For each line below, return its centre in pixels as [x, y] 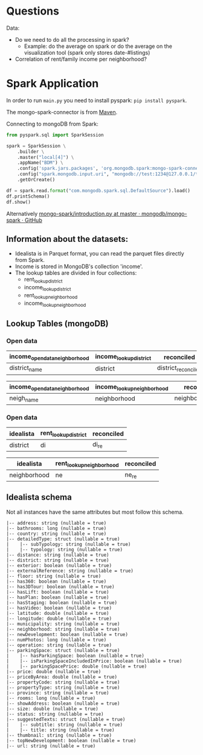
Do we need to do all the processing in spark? [72, 39]
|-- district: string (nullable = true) [58, 560]
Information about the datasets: [67, 239]
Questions [33, 11]
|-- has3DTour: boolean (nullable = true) [60, 586]
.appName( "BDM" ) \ [40, 163]
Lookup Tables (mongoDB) [57, 324]
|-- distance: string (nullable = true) [58, 555]
